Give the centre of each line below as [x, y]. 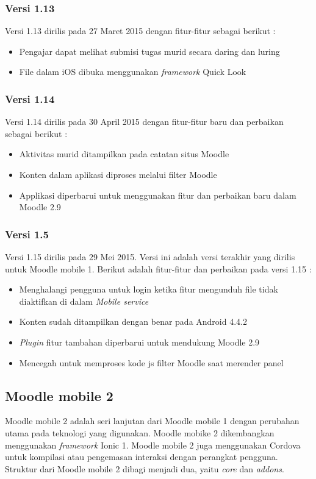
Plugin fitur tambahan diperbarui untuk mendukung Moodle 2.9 [139, 342]
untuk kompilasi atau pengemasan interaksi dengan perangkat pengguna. [142, 457]
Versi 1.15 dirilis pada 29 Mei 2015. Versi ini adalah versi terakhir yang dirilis [150, 257]
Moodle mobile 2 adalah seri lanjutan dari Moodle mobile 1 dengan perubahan [152, 421]
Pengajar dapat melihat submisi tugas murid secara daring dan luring [149, 51]
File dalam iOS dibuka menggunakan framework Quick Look [133, 72]
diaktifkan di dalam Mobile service [84, 301]
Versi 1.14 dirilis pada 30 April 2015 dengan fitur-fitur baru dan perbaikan [144, 122]
